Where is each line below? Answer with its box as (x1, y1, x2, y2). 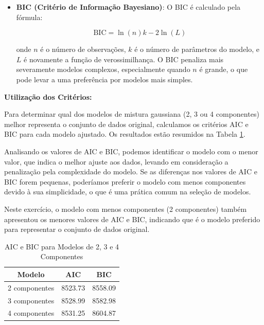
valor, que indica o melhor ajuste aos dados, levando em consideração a (4, 156, 228, 167)
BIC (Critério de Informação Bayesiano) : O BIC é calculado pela (16, 2, 241, 12)
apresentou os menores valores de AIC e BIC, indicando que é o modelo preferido (4, 213, 260, 224)
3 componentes (8, 295, 55, 305)
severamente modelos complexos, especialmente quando (16, 64, 190, 75)
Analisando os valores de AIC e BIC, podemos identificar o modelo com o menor (4, 146, 258, 156)
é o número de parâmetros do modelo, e (134, 44, 260, 55)
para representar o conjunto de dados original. (4, 224, 150, 234)
